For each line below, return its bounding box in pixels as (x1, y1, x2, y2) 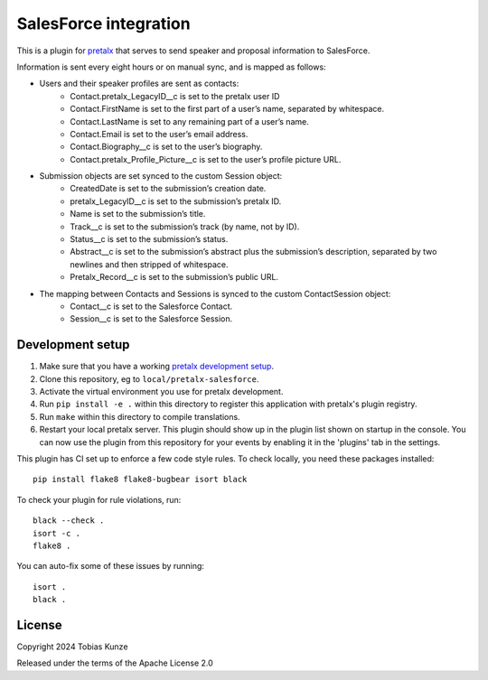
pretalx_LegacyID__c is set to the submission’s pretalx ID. (70, 195, 282, 207)
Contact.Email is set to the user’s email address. (70, 128, 249, 139)
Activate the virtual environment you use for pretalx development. (39, 387, 284, 397)
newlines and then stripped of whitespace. (70, 258, 230, 270)
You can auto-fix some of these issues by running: (16, 561, 205, 572)
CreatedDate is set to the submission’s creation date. (70, 183, 267, 194)
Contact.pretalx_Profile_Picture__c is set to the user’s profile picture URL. (70, 154, 342, 164)
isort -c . (33, 528, 81, 538)
